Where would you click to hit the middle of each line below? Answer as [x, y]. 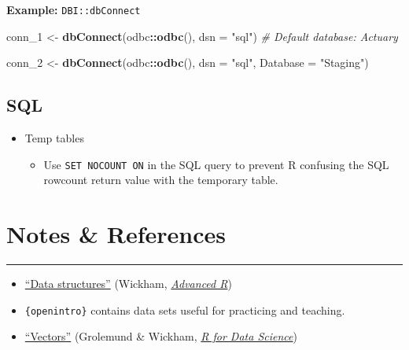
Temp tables [54, 138]
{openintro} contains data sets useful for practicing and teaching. [185, 309]
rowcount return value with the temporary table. [161, 180]
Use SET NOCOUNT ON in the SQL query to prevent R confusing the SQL [216, 164]
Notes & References [116, 234]
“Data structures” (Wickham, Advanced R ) [128, 284]
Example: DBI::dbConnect [74, 9]
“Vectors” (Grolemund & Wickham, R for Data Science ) [161, 336]
